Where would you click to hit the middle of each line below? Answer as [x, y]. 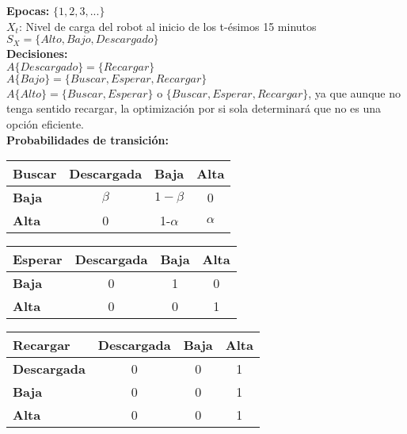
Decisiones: [37, 54]
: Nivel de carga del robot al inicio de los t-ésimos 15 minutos [167, 26]
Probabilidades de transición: [87, 139]
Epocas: [28, 10]
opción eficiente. [45, 123]
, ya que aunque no [354, 92]
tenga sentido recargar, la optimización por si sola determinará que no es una [194, 108]
